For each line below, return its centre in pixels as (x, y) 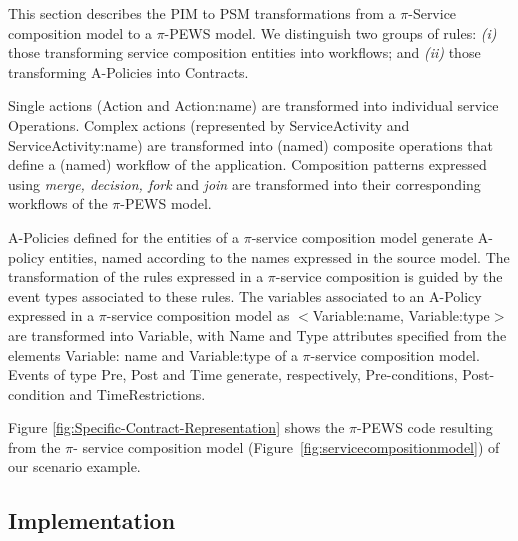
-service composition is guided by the (389, 276)
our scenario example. (74, 466)
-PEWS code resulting (425, 427)
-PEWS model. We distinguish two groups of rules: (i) (330, 32)
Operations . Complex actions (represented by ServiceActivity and (209, 124)
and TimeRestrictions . (137, 393)
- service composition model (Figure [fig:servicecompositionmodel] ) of (286, 446)
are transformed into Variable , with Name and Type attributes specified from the (257, 334)
